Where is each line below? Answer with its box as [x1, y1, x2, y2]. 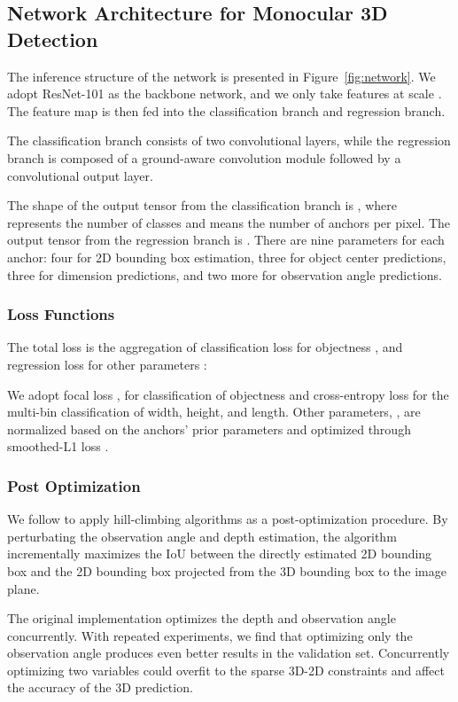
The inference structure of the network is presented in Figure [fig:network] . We [7, 66, 436, 85]
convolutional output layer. [7, 166, 153, 184]
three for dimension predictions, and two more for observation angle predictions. [7, 265, 442, 284]
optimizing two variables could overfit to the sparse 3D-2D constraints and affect [7, 660, 446, 679]
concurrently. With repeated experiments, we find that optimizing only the [7, 626, 413, 644]
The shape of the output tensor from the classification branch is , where [7, 196, 397, 214]
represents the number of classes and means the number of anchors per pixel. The [7, 213, 451, 231]
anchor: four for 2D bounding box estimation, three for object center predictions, [7, 247, 446, 266]
